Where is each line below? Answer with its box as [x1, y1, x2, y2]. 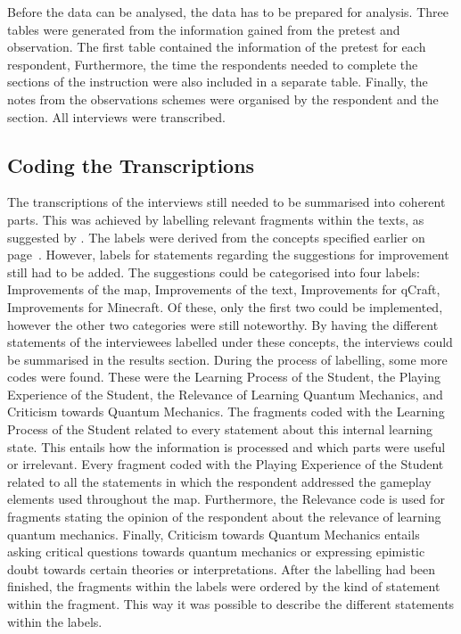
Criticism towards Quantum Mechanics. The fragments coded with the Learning [7, 402, 445, 421]
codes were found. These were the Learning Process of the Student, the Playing [7, 367, 440, 386]
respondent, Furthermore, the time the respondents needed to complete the [7, 54, 418, 73]
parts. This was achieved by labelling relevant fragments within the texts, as [7, 210, 424, 228]
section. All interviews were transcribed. [7, 107, 226, 126]
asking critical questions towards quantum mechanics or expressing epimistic [7, 542, 425, 561]
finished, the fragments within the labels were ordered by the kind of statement [7, 577, 440, 596]
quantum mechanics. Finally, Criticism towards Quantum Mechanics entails [7, 524, 420, 543]
